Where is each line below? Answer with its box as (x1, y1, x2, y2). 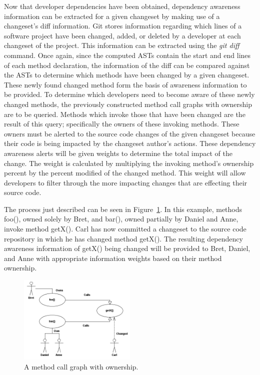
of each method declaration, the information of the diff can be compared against (4, 59, 250, 70)
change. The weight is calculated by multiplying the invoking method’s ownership (4, 157, 254, 168)
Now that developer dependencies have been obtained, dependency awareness (4, 1, 240, 11)
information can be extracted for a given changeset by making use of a (4, 10, 220, 21)
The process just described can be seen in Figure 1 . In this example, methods (4, 203, 242, 214)
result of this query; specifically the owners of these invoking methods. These (4, 118, 239, 129)
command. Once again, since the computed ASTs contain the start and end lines (4, 49, 251, 60)
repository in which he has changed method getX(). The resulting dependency (4, 233, 243, 243)
